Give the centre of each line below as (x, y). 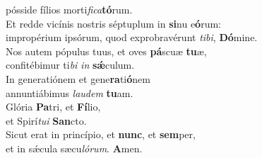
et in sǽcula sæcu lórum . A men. (74, 148)
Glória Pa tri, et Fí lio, (53, 107)
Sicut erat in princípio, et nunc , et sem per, (101, 134)
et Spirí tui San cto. (46, 120)
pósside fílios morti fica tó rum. (69, 9)
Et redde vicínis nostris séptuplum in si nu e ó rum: (113, 23)
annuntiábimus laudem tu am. (70, 92)
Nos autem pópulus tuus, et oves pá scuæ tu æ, (106, 51)
